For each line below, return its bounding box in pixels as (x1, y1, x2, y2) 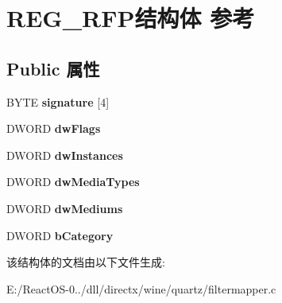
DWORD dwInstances (6, 146, 123, 163)
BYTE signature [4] (6, 93, 110, 110)
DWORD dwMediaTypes (6, 173, 140, 190)
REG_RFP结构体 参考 (6, 2, 255, 34)
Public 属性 (6, 56, 100, 80)
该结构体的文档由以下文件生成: (6, 254, 165, 270)
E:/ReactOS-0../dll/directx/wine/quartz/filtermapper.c (6, 280, 276, 297)
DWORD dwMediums (6, 200, 123, 216)
